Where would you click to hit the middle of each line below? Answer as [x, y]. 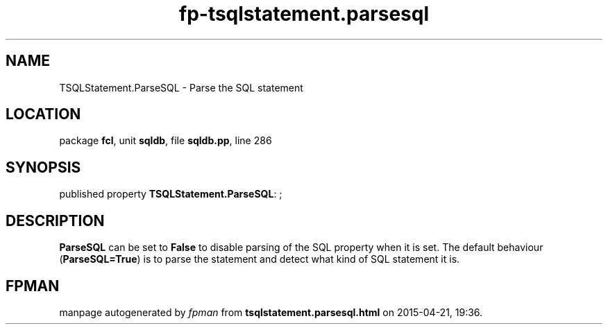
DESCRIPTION [55, 220]
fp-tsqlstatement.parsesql [304, 14]
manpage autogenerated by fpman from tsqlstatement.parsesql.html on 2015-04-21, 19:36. [271, 312]
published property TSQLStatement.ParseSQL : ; [171, 194]
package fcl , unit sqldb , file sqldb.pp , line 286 [166, 141]
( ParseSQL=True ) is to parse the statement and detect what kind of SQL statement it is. [260, 259]
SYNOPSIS [43, 167]
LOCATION [43, 114]
